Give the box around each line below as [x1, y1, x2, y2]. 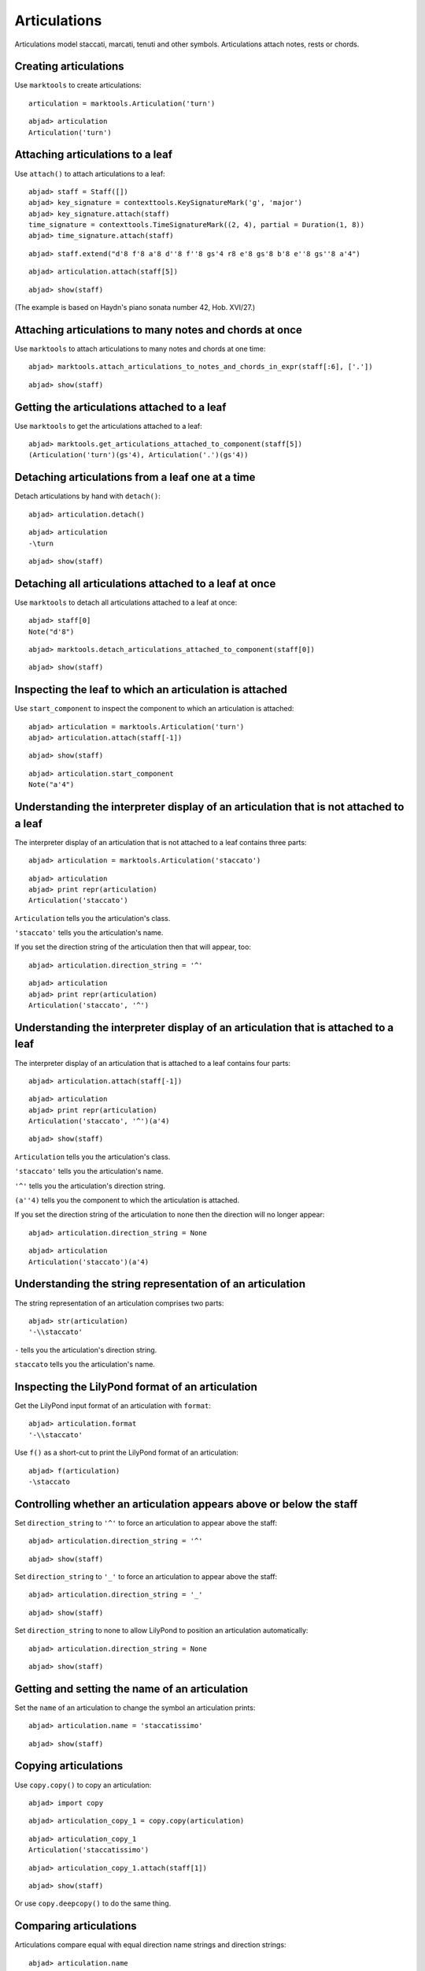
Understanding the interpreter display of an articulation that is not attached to [14, 800, 405, 814]
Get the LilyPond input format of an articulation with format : [14, 1400, 212, 1410]
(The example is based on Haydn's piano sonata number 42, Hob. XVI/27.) [14, 303, 256, 312]
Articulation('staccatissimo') [28, 1846, 150, 1854]
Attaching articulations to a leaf [14, 148, 173, 162]
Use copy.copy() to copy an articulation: [14, 1780, 152, 1790]
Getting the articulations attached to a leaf [14, 401, 227, 414]
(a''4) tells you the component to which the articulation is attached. [14, 1195, 240, 1205]
